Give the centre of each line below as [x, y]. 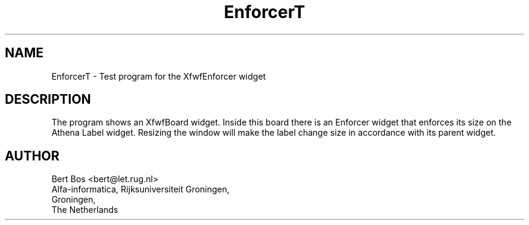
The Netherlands [85, 210]
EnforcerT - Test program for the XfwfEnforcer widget [159, 76]
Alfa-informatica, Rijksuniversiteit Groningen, [141, 189]
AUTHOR [32, 156]
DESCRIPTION [48, 100]
